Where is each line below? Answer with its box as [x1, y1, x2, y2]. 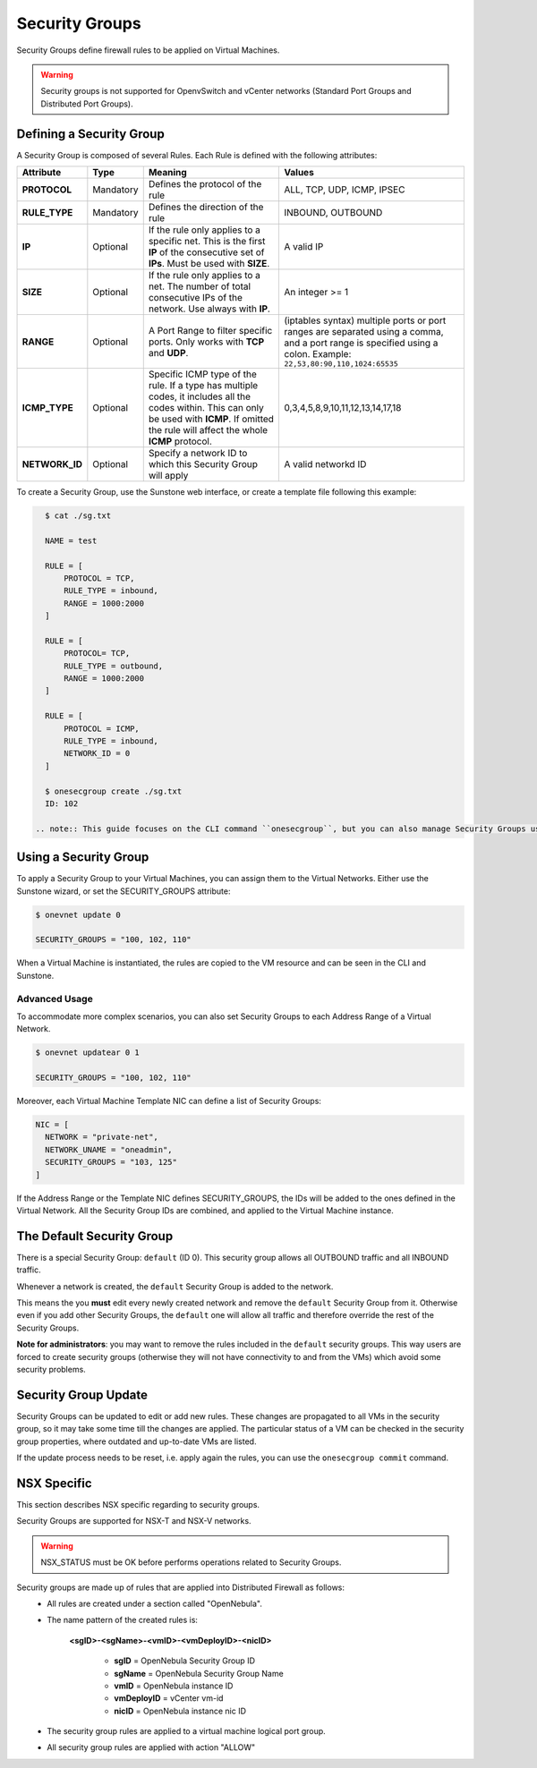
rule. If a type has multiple [148, 379, 259, 392]
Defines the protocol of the [148, 178, 262, 191]
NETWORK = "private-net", [45, 1132, 158, 1143]
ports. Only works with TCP [148, 336, 265, 348]
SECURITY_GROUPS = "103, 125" [45, 1157, 178, 1168]
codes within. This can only [148, 402, 264, 414]
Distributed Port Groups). [40, 98, 133, 109]
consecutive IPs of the [148, 292, 243, 304]
